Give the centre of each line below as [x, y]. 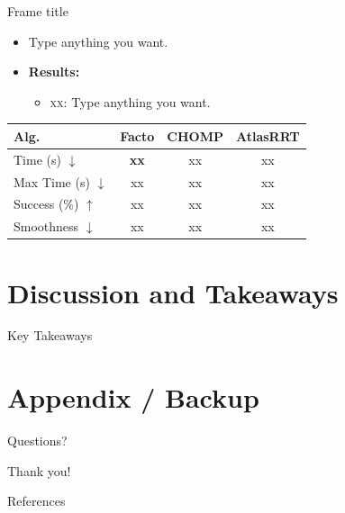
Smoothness [46, 226]
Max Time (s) [52, 181]
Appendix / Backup [133, 397]
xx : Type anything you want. [130, 101]
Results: [54, 72]
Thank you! [39, 470]
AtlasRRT [268, 135]
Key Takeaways [50, 335]
